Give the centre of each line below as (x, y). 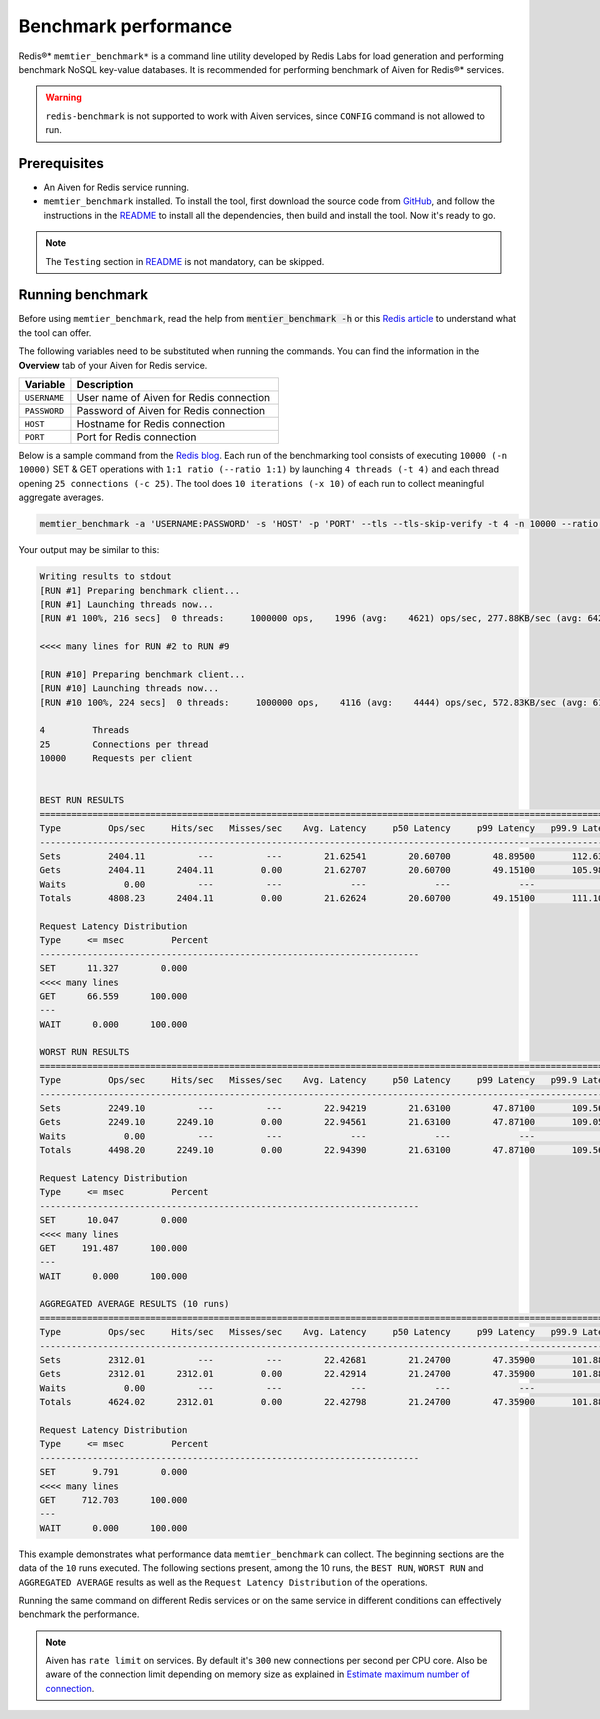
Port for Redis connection (136, 437)
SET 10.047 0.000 (113, 1220)
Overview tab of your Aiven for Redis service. (113, 365)
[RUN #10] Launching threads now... (129, 688)
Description (105, 385)
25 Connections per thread (124, 744)
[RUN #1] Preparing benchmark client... (139, 590)
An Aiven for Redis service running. (116, 187)
